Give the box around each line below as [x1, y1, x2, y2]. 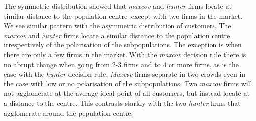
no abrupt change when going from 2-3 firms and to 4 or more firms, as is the [4, 59, 239, 69]
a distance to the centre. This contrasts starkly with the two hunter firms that [4, 97, 241, 108]
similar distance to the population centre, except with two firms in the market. [4, 10, 243, 21]
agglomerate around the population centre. [4, 107, 133, 118]
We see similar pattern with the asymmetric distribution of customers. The [4, 20, 231, 31]
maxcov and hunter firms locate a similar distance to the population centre [4, 30, 230, 40]
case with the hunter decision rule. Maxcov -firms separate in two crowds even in [4, 69, 246, 79]
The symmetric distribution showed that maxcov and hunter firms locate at [4, 1, 232, 11]
